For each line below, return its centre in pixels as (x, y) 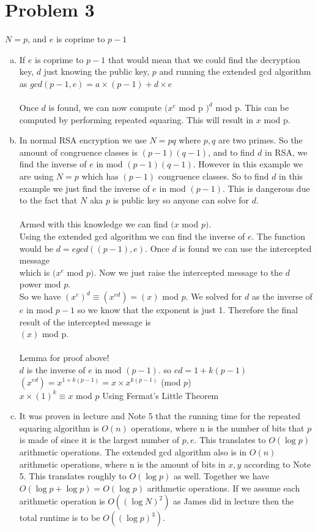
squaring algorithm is (59, 427)
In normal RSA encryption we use (83, 140)
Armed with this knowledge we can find (94, 224)
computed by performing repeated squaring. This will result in (136, 119)
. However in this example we (248, 164)
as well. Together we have (221, 476)
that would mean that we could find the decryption (204, 59)
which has (100, 176)
